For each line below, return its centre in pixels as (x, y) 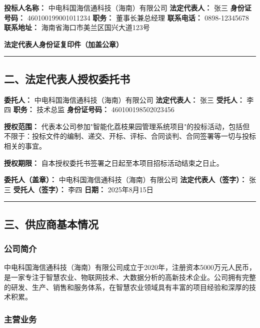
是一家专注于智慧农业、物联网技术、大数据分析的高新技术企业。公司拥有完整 (130, 277)
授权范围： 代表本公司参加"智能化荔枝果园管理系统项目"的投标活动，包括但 (127, 126)
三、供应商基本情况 (51, 224)
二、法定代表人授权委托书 (67, 78)
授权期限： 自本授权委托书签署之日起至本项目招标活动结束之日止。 (114, 162)
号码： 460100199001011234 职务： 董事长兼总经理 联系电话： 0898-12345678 (126, 17)
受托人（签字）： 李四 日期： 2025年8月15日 (83, 189)
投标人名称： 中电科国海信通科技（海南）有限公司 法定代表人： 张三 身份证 (128, 8)
